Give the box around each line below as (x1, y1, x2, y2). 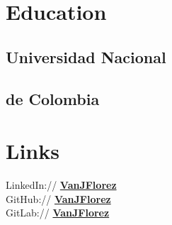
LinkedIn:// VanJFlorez (6, 177, 117, 192)
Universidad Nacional (6, 45, 166, 67)
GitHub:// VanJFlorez (6, 191, 111, 206)
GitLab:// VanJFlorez (6, 205, 110, 220)
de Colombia (6, 87, 100, 109)
